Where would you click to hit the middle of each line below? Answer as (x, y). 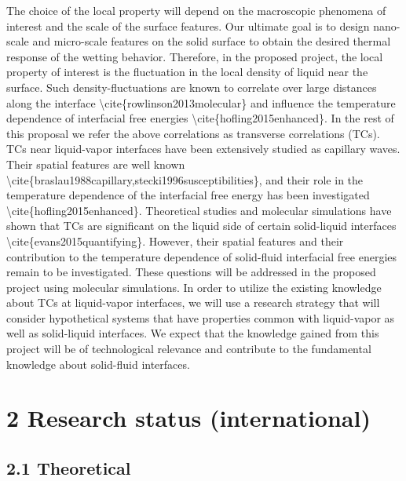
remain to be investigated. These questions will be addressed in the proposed (191, 272)
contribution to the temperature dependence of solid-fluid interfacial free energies (202, 256)
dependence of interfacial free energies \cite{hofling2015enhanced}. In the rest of (200, 118)
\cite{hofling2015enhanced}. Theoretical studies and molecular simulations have (199, 210)
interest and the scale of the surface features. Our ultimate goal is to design (188, 26)
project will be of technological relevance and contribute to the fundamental (189, 349)
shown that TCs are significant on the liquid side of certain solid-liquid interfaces (201, 226)
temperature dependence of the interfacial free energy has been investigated (188, 195)
